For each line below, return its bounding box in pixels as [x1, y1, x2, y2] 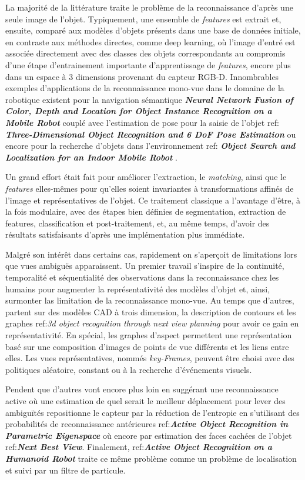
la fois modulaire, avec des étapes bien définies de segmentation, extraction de [5, 205, 286, 218]
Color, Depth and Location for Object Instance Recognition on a [5, 105, 272, 117]
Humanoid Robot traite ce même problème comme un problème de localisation [5, 452, 297, 464]
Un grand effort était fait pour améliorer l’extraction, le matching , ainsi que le [5, 171, 287, 183]
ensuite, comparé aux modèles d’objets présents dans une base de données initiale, [5, 24, 301, 36]
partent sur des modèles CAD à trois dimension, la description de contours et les [5, 305, 296, 318]
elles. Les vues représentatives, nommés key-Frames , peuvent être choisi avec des [5, 352, 294, 364]
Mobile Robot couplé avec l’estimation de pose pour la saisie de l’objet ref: [5, 116, 279, 128]
